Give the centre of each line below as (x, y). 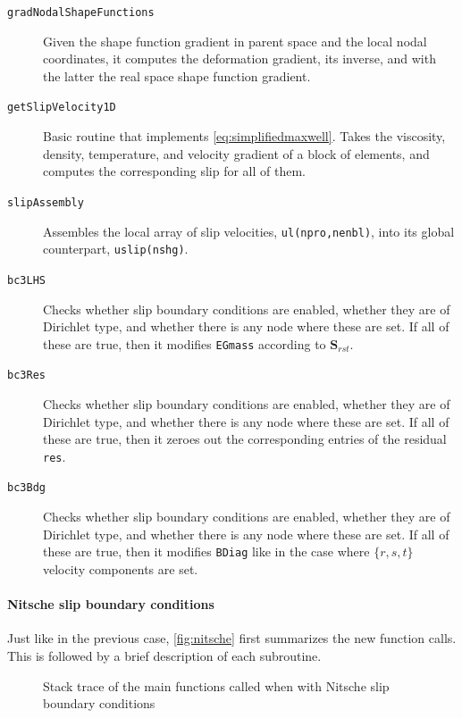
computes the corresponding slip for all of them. (174, 171)
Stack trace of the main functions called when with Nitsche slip (216, 685)
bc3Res (26, 376)
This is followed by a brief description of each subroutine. (164, 655)
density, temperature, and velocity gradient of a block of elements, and (236, 153)
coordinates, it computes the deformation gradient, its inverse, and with (239, 58)
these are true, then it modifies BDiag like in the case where (206, 551)
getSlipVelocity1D (62, 108)
